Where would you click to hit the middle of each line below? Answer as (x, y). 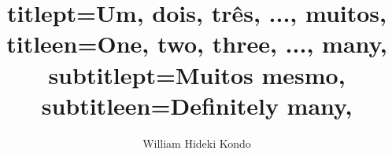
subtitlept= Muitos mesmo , (197, 74)
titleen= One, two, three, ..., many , (197, 44)
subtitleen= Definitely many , (197, 105)
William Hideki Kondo (197, 143)
